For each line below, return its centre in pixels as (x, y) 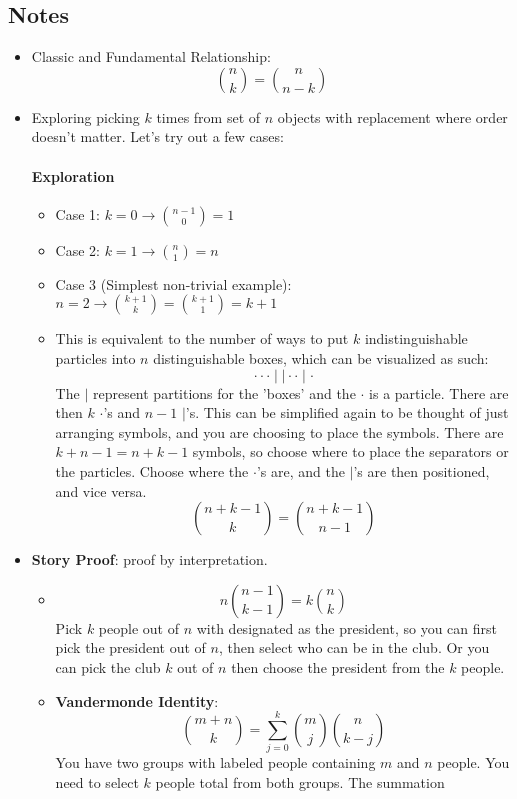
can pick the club (108, 666)
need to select (97, 781)
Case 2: (77, 249)
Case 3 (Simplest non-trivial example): (173, 283)
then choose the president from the (338, 666)
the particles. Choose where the (152, 470)
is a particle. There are (439, 392)
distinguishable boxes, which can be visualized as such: (321, 357)
